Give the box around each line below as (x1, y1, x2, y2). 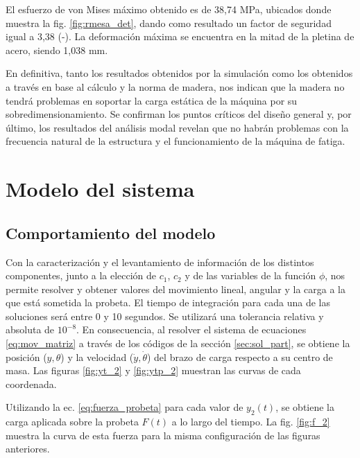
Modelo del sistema (6, 175, 195, 203)
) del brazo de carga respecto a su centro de (146, 349, 333, 364)
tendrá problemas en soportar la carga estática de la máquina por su (6, 93, 298, 107)
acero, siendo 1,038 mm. (6, 42, 108, 57)
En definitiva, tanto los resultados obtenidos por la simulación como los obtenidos (6, 66, 353, 80)
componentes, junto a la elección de (6, 268, 157, 283)
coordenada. (6, 376, 57, 391)
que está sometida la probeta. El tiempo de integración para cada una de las (6, 295, 330, 310)
